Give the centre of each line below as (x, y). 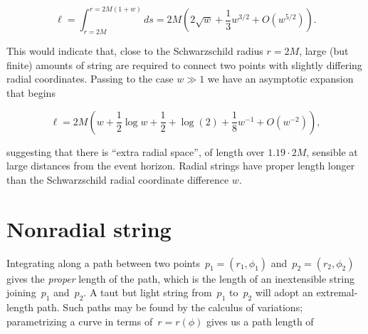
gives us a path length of (260, 321)
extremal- (337, 292)
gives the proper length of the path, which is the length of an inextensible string (180, 278)
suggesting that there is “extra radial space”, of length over (136, 151)
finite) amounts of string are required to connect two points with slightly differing (184, 64)
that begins (31, 93)
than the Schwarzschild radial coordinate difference (118, 179)
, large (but (324, 51)
